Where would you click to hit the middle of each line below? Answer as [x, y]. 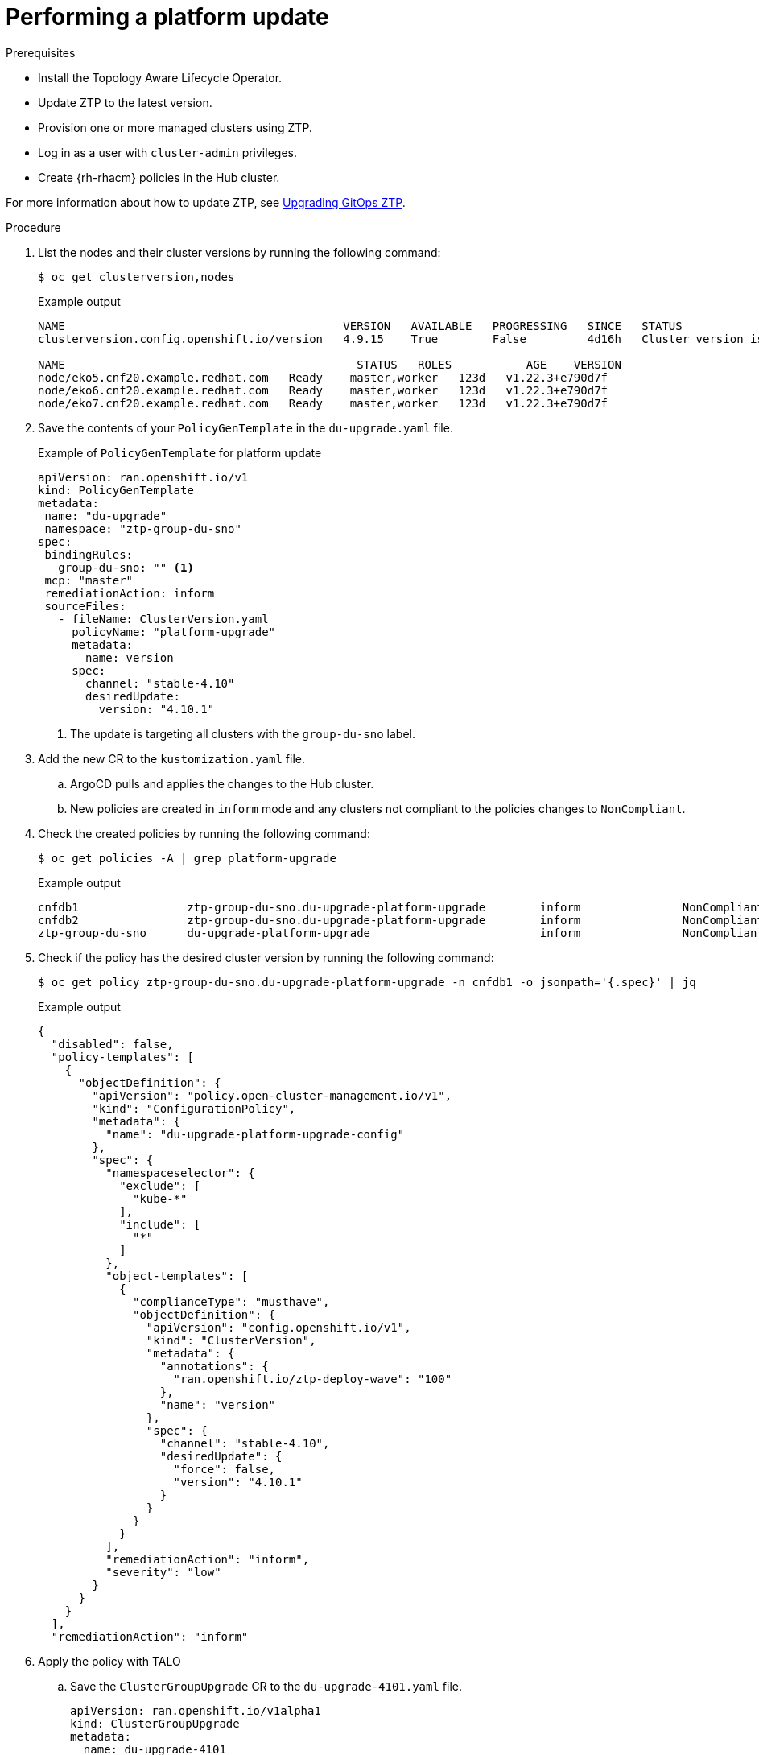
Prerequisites [41, 52]
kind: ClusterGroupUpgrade [155, 1723]
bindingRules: [89, 554]
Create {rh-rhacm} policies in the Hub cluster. [159, 177]
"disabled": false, [112, 1044]
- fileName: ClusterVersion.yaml [163, 619]
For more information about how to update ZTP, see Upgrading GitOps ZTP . [206, 202]
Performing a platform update [167, 17]
